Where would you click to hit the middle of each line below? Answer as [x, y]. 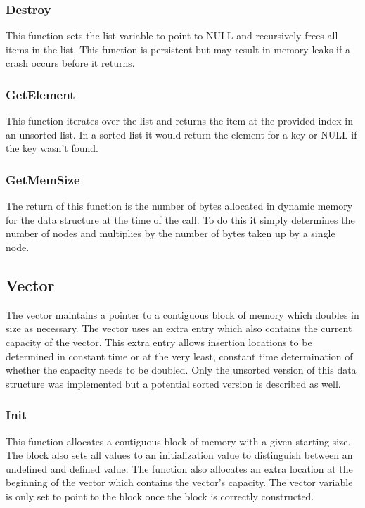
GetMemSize [43, 179]
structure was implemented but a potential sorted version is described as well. [173, 383]
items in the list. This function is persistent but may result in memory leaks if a [178, 49]
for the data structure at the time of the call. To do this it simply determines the [180, 219]
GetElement [40, 94]
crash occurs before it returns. [70, 63]
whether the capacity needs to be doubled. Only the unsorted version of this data [181, 370]
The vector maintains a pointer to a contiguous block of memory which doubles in [182, 314]
